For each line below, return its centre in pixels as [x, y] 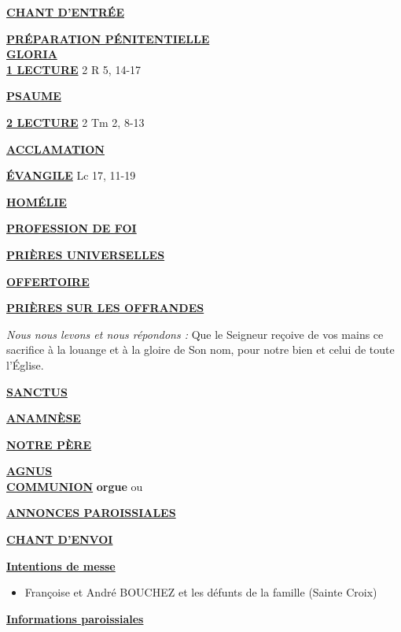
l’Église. [25, 364]
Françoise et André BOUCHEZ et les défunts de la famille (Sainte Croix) [201, 592]
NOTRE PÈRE [49, 444]
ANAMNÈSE [44, 418]
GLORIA [32, 54]
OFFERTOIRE [48, 281]
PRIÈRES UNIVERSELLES [86, 254]
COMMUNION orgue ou [75, 486]
